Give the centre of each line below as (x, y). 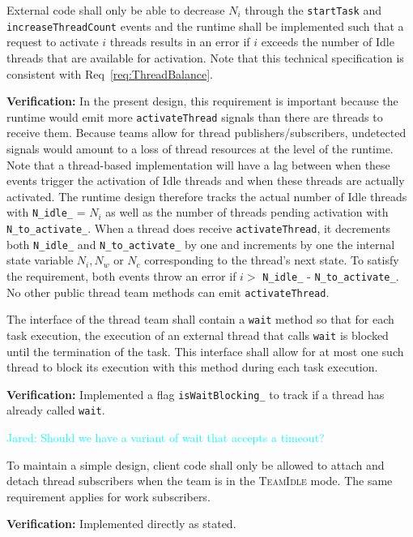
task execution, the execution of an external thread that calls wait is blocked (198, 335)
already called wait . (56, 410)
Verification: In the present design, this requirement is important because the (202, 101)
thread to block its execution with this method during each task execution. (192, 367)
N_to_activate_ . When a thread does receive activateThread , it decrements (199, 228)
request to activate (53, 42)
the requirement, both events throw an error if (121, 275)
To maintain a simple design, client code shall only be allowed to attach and (196, 464)
